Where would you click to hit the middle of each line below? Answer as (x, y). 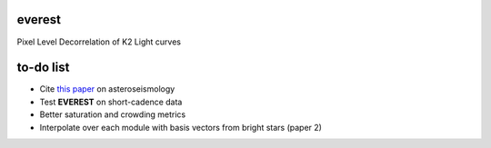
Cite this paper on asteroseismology (107, 89)
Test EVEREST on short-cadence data (111, 102)
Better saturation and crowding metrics (113, 114)
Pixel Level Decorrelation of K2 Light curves (99, 42)
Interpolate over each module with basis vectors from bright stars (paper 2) (181, 127)
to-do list (43, 68)
